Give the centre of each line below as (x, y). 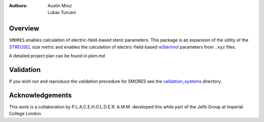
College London (25, 114)
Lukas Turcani (62, 13)
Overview (24, 28)
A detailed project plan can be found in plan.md (57, 56)
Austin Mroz (60, 6)
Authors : (18, 6)
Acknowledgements (40, 95)
